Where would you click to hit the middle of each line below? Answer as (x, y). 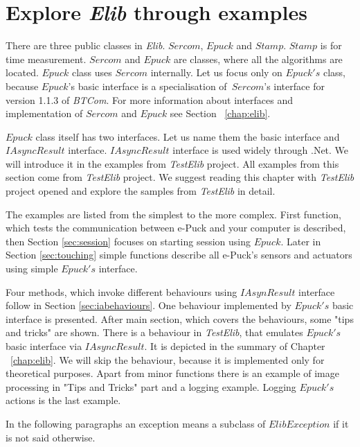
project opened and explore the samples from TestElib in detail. (141, 191)
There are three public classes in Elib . (85, 45)
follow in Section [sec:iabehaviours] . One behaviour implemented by (148, 305)
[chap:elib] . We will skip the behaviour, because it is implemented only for (168, 359)
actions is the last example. (63, 400)
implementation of (44, 113)
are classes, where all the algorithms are (258, 59)
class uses (92, 72)
